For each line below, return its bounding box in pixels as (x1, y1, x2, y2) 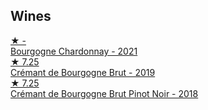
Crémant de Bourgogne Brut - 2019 (10, 66, 156, 78)
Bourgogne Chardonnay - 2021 (10, 45, 138, 57)
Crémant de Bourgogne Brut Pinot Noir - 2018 (10, 87, 199, 99)
